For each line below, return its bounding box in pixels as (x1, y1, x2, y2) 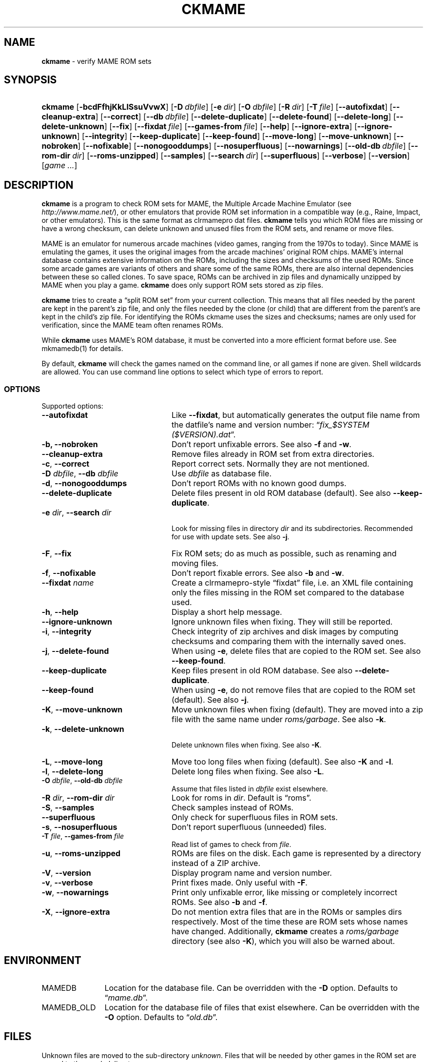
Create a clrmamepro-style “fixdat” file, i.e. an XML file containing (171, 578, 413, 588)
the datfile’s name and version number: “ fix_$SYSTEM (171, 420, 369, 430)
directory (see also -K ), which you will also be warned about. (171, 936, 395, 946)
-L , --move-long (41, 757, 103, 767)
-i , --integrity (41, 627, 92, 637)
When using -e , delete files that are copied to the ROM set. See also (171, 646, 421, 656)
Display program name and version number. (171, 868, 332, 878)
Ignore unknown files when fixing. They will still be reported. (171, 617, 393, 627)
